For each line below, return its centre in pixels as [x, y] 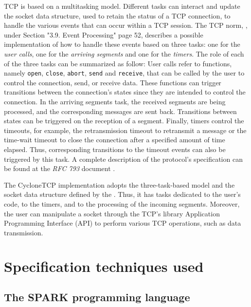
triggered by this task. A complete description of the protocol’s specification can [123, 159]
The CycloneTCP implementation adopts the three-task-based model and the [119, 184]
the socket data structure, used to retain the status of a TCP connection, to [117, 15]
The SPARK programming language [97, 297]
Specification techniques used [104, 266]
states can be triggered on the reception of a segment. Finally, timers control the [124, 121]
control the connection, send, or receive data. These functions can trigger [113, 82]
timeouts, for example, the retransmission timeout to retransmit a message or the [125, 130]
